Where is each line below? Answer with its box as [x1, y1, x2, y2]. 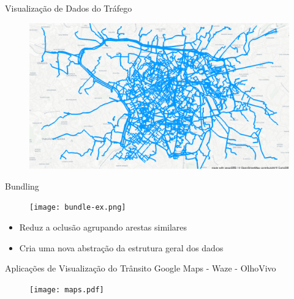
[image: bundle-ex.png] [29, 203, 126, 212]
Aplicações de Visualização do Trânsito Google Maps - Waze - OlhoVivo [5, 262, 276, 275]
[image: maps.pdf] [29, 285, 104, 294]
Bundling [5, 179, 39, 192]
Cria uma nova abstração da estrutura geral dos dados [19, 241, 224, 254]
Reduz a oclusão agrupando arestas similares [19, 220, 187, 233]
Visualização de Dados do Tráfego [5, 2, 132, 14]
